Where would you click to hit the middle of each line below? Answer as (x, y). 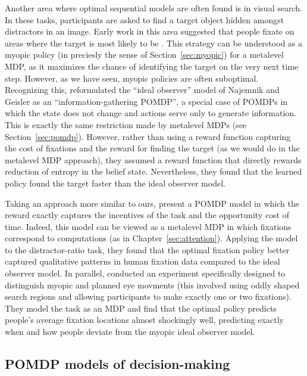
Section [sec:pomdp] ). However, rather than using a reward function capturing (148, 136)
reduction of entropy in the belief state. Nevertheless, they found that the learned (153, 171)
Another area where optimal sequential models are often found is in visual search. (153, 8)
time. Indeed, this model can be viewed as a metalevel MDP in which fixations (148, 226)
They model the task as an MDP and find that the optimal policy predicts (141, 308)
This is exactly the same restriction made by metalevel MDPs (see (126, 124)
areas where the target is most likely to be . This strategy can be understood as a (154, 43)
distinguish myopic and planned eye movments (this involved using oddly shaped (152, 285)
